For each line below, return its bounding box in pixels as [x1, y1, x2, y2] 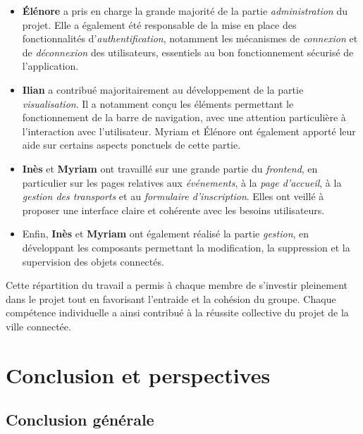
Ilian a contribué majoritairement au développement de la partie [22, 82, 304, 97]
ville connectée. [6, 318, 71, 333]
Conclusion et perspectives [6, 360, 271, 389]
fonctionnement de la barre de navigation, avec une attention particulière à [22, 110, 346, 125]
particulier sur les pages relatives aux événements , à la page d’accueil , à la [22, 175, 342, 190]
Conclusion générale [6, 409, 154, 430]
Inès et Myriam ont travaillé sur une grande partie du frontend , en [22, 161, 318, 175]
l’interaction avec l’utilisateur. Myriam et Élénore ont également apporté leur [22, 123, 356, 138]
